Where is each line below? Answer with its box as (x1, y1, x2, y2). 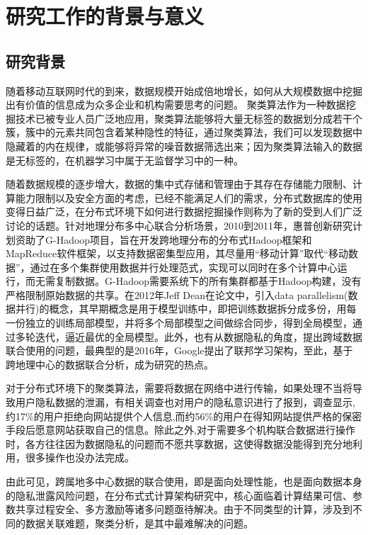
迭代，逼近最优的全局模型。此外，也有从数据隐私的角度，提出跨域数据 (35, 329, 362, 344)
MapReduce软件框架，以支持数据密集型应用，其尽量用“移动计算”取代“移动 (6, 246, 348, 261)
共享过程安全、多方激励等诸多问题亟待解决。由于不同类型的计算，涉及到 (15, 502, 352, 517)
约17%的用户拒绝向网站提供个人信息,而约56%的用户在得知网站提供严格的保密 (6, 408, 362, 423)
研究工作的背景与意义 (6, 1, 205, 30)
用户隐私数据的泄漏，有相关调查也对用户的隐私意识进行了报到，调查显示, (15, 395, 355, 410)
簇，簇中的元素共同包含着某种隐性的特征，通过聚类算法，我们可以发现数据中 (6, 125, 362, 140)
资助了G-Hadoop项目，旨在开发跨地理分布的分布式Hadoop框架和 (15, 232, 312, 247)
